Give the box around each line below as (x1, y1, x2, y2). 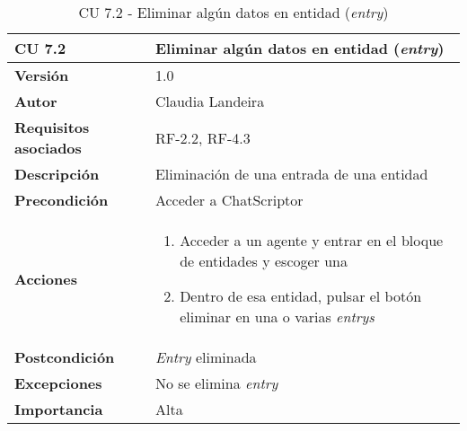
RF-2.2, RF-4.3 (154, 127, 251, 148)
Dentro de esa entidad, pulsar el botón (180, 286, 422, 306)
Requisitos (14, 117, 90, 137)
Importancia (14, 399, 103, 419)
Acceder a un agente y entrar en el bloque (180, 230, 444, 251)
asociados (14, 137, 82, 158)
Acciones (14, 268, 77, 289)
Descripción (14, 163, 100, 184)
